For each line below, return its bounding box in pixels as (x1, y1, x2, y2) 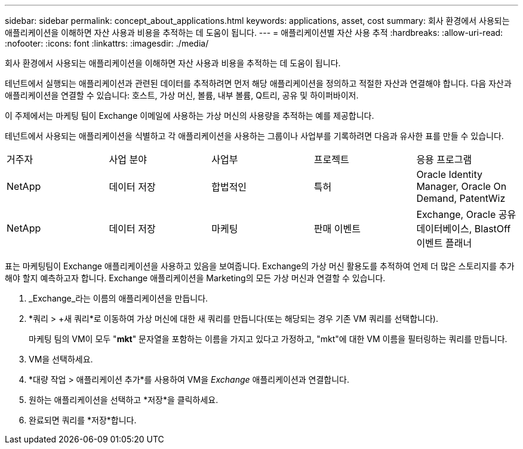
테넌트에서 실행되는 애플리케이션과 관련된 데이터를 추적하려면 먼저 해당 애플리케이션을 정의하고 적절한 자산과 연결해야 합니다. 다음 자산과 (5, 78, 512, 88)
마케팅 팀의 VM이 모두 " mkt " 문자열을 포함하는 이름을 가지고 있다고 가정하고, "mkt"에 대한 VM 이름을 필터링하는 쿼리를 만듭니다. (29, 334, 507, 344)
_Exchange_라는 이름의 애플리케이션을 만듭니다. (29, 293, 208, 303)
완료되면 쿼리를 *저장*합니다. (29, 415, 137, 425)
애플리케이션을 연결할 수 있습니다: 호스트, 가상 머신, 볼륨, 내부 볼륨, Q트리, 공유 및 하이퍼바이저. (5, 90, 359, 100)
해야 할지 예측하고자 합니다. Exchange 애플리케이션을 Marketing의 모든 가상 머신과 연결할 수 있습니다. (5, 273, 386, 283)
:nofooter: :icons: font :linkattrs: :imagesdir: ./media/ (5, 38, 209, 48)
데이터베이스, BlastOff (416, 223, 511, 235)
